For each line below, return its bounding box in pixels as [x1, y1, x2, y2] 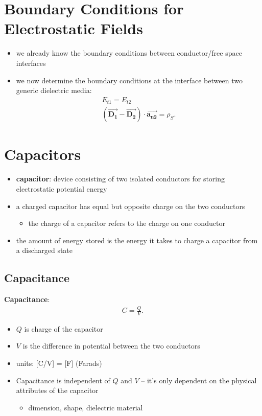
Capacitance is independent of [16, 375, 110, 385]
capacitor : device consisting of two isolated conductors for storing [16, 173, 225, 184]
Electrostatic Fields [4, 18, 143, 39]
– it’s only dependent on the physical [141, 375, 257, 385]
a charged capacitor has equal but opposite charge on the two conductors [16, 200, 245, 211]
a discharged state [16, 245, 73, 256]
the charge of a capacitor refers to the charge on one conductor [28, 218, 225, 228]
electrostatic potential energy [16, 183, 107, 194]
